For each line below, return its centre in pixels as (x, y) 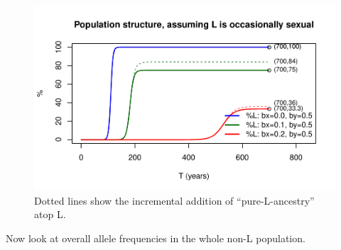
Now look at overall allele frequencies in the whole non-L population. (156, 238)
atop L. (50, 214)
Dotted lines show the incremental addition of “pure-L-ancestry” (174, 200)
